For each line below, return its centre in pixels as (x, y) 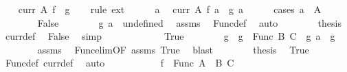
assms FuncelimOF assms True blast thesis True (173, 49)
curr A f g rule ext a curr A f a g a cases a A (170, 9)
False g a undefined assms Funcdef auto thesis (189, 22)
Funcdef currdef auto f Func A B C (120, 63)
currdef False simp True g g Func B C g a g (170, 36)
